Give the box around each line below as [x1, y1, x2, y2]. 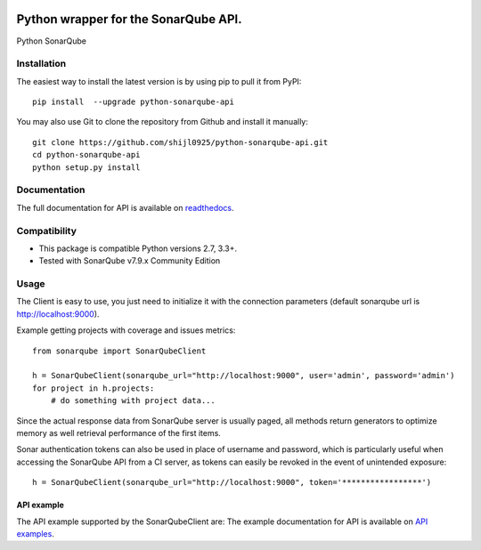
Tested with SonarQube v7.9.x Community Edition [38, 255, 221, 266]
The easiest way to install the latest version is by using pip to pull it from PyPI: [16, 76, 302, 86]
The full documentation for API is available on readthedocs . [16, 202, 235, 213]
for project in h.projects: [32, 383, 155, 393]
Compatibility [16, 224, 77, 237]
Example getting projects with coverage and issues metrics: [16, 325, 236, 336]
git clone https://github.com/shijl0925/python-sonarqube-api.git [32, 137, 329, 147]
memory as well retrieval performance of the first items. [16, 427, 222, 438]
